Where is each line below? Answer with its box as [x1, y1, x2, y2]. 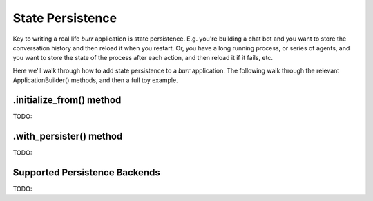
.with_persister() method [12, 130, 123, 142]
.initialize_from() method [12, 94, 122, 106]
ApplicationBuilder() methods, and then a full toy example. [12, 76, 179, 84]
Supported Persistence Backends [12, 166, 160, 178]
